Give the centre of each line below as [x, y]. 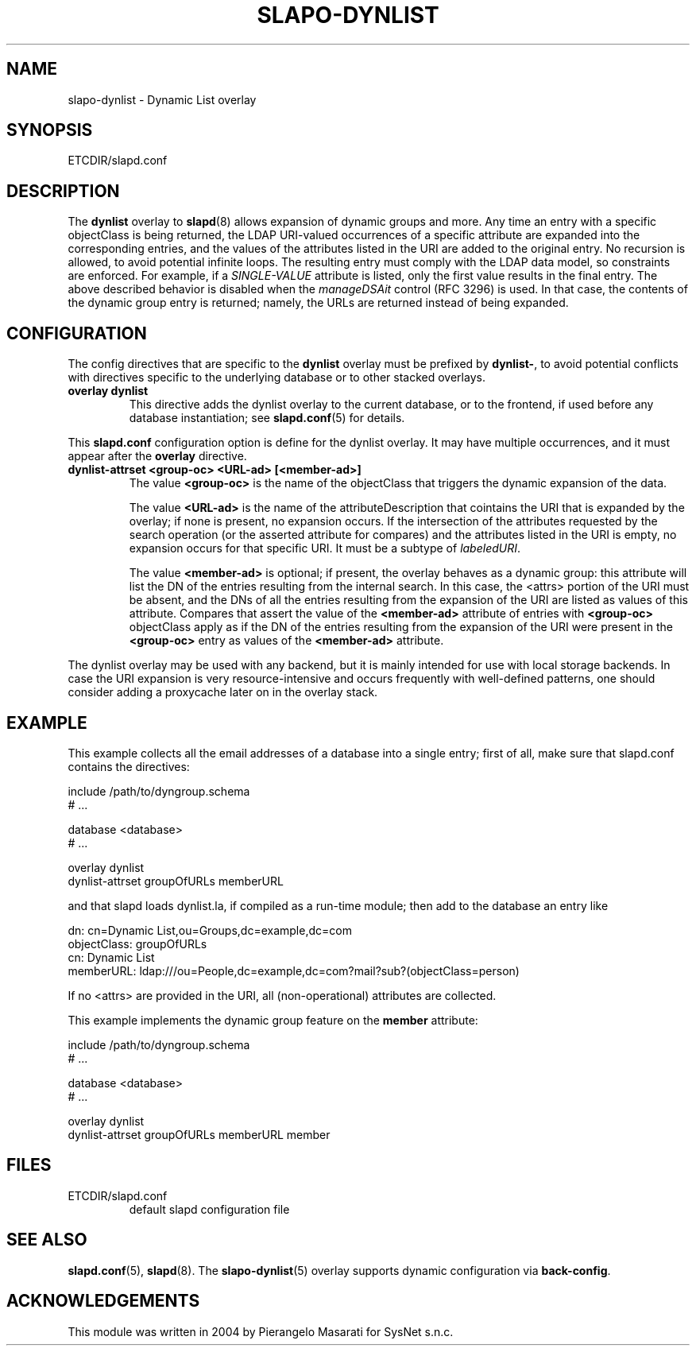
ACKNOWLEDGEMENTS [103, 1301]
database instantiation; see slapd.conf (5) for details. [267, 418]
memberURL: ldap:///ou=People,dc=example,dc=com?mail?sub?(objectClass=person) [294, 970]
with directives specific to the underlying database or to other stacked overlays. [276, 378]
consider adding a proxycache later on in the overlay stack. [223, 692]
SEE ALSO [47, 1240]
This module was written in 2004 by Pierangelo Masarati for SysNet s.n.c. [261, 1331]
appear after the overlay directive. [157, 456]
